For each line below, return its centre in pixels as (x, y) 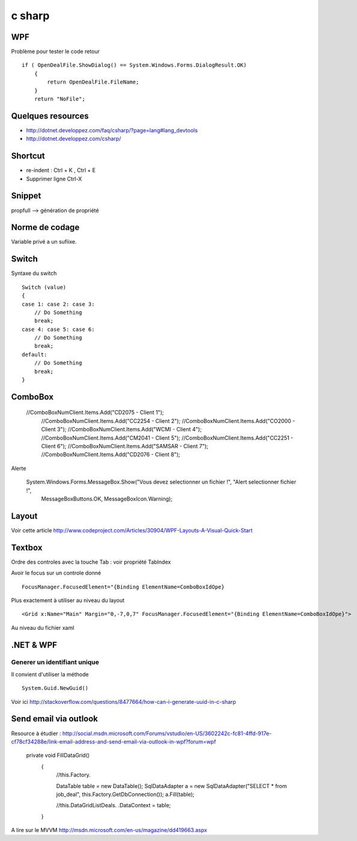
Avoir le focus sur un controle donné (56, 573)
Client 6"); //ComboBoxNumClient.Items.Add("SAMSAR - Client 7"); (125, 446)
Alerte (19, 468)
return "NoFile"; (59, 99)
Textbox (27, 547)
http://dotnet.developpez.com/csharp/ (74, 139)
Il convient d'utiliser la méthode (50, 674)
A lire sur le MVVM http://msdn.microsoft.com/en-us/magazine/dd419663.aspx (109, 830)
